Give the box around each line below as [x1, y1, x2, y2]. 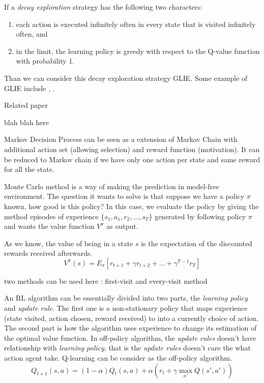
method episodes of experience [4, 211, 99, 221]
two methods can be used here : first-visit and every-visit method [4, 275, 208, 286]
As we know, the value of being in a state [4, 238, 133, 248]
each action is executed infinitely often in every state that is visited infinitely [16, 18, 256, 29]
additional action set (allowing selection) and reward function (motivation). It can [4, 143, 260, 154]
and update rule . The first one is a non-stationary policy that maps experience [4, 303, 248, 313]
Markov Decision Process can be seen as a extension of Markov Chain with [4, 134, 238, 144]
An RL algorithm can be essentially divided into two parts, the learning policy [4, 292, 248, 303]
